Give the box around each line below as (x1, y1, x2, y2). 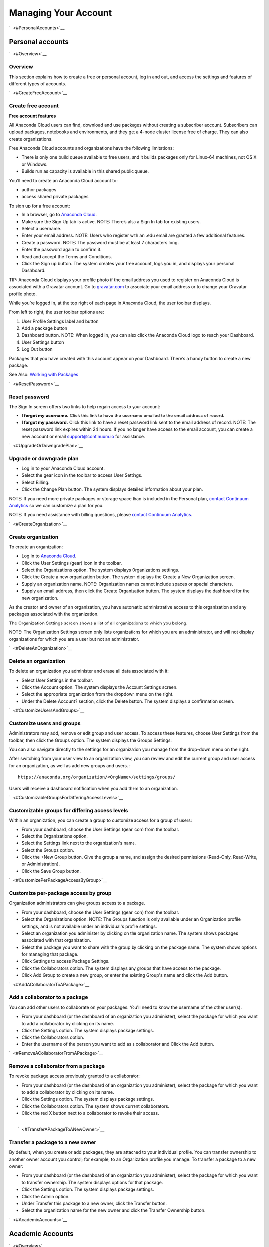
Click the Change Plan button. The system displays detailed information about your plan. (21, 486, 203, 492)
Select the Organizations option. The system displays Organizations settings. (21, 567, 179, 573)
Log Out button (21, 346, 53, 352)
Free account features (9, 113, 56, 119)
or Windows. (21, 161, 48, 167)
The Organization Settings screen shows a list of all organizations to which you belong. (9, 620, 188, 626)
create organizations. (9, 136, 53, 142)
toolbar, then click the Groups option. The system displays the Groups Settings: (9, 737, 172, 743)
